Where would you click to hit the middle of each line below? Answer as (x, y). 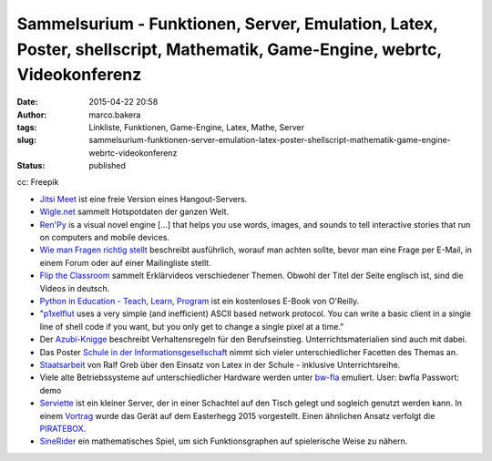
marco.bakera (115, 115)
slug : (26, 140)
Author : (32, 115)
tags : (27, 127)
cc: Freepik (38, 182)
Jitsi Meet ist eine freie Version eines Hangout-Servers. (143, 199)
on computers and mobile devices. (105, 238)
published (108, 166)
